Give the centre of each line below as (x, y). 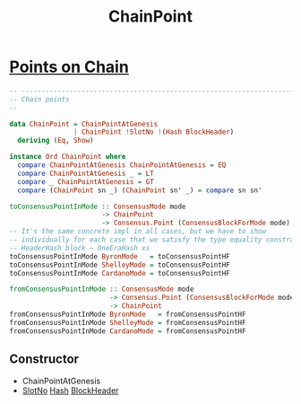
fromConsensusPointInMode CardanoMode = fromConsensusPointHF (128, 331)
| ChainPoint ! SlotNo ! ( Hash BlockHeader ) (154, 132)
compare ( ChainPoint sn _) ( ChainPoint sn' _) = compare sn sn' (140, 190)
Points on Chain (69, 67)
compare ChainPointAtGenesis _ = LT (86, 173)
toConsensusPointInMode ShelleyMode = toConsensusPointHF (120, 265)
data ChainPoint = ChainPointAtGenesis (84, 124)
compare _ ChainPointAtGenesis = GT (86, 181)
